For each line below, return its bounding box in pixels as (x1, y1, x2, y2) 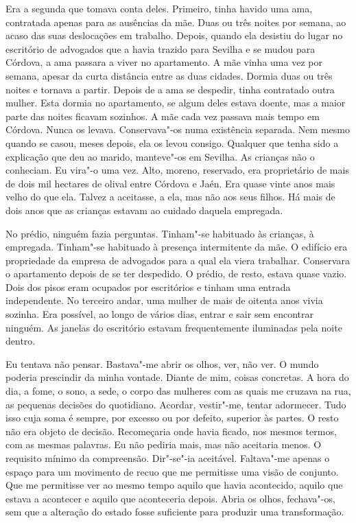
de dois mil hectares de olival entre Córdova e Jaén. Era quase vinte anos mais (5, 176, 335, 190)
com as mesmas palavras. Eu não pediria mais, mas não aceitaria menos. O (5, 437, 322, 452)
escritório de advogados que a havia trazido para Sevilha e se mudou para (5, 41, 316, 56)
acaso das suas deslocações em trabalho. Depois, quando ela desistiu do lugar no (5, 28, 343, 43)
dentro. (5, 334, 36, 348)
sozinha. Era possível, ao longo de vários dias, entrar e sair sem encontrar (5, 307, 313, 321)
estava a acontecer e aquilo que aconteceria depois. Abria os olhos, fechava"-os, (5, 491, 335, 505)
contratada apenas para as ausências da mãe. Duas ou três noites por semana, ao (5, 14, 346, 29)
